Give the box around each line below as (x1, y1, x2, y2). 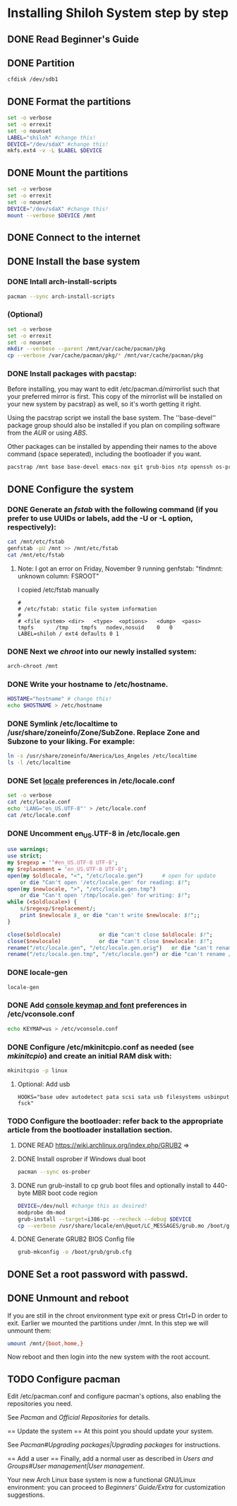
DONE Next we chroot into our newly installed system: (7, 646, 197, 656)
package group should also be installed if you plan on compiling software (7, 421, 220, 430)
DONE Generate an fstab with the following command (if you (7, 504, 219, 514)
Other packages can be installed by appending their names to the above (7, 443, 217, 451)
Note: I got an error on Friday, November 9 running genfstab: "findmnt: (17, 564, 224, 573)
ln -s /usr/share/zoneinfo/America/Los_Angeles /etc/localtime (7, 753, 197, 760)
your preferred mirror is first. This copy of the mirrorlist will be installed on (7, 392, 223, 401)
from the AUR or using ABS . (7, 428, 88, 437)
